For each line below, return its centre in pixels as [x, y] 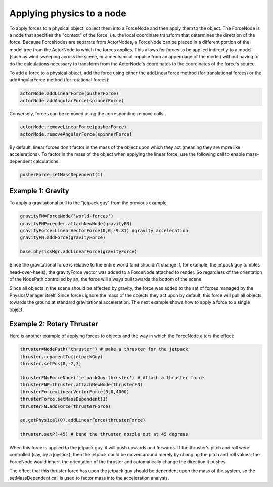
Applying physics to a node [68, 13]
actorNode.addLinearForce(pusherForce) [69, 93]
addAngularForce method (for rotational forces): [59, 80]
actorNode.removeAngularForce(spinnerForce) [76, 134]
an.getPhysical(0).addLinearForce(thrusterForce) [83, 420]
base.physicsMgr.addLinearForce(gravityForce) [79, 252]
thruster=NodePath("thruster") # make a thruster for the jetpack [104, 349]
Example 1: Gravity [39, 191]
